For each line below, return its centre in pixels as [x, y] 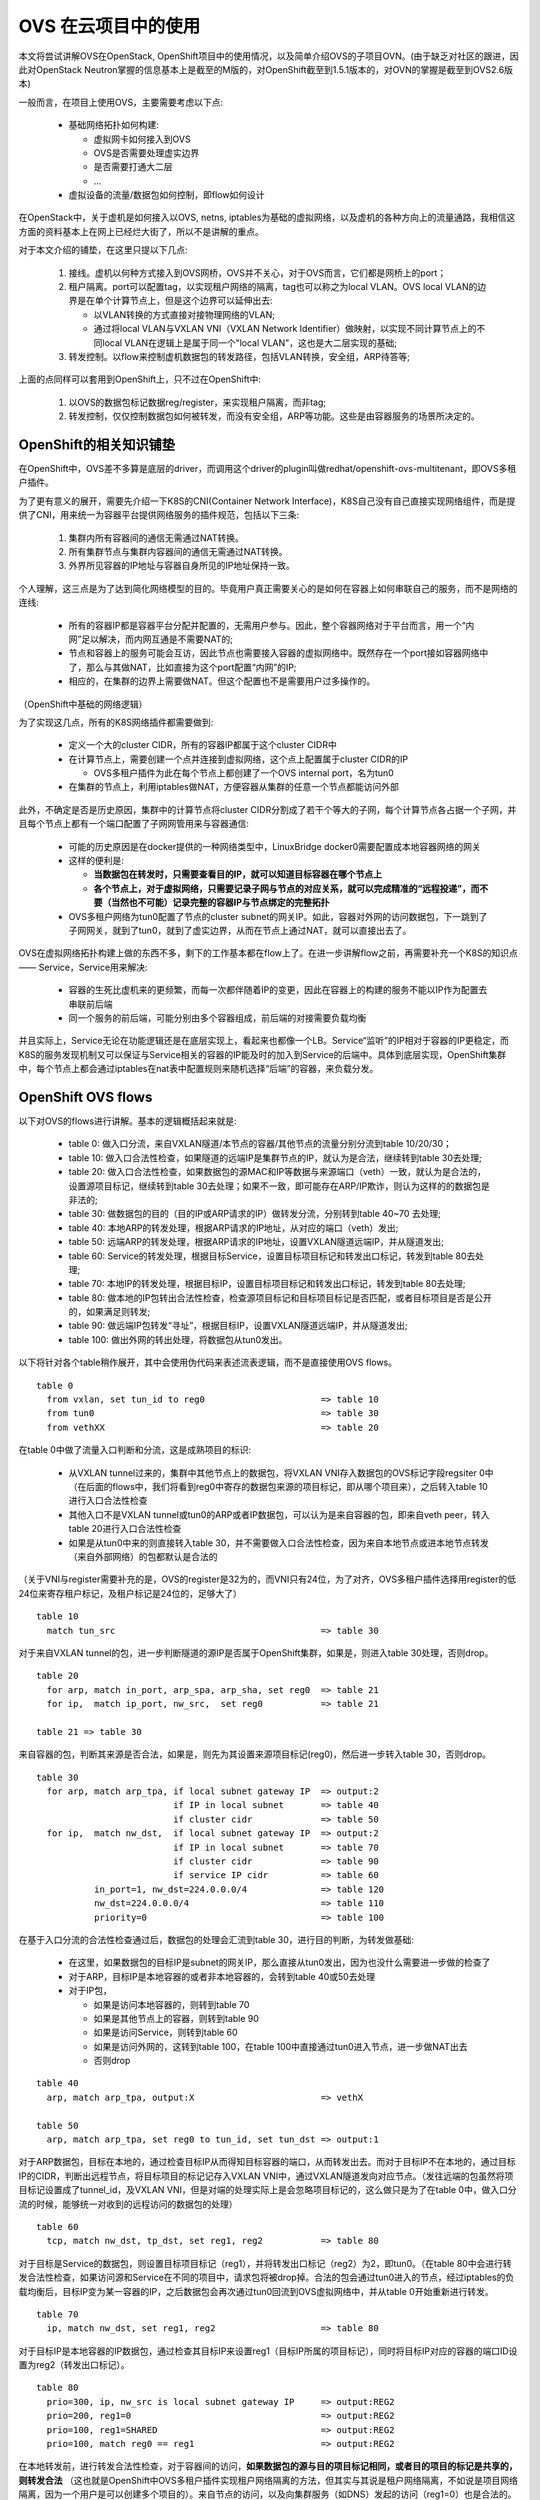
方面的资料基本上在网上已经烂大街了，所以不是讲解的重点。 [141, 231]
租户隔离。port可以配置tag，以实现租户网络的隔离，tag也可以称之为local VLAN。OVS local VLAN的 [273, 287]
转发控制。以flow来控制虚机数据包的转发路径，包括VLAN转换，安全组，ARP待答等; [239, 356]
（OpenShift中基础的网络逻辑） [83, 704]
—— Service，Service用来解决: [83, 967]
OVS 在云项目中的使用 [109, 26]
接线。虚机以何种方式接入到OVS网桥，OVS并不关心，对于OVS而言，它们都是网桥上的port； [257, 272]
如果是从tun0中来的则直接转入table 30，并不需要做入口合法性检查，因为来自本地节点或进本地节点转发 [279, 1542]
